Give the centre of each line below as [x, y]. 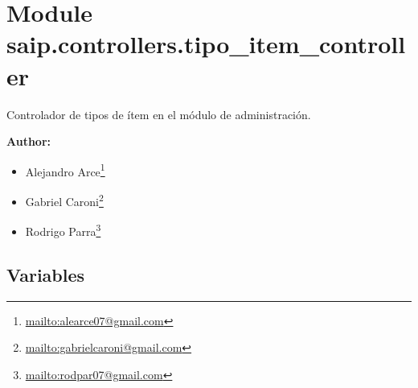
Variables [46, 274]
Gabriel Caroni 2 [64, 200]
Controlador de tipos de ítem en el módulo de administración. [159, 114]
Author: [29, 141]
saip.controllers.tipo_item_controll [206, 44]
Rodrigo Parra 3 [63, 230]
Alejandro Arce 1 [65, 170]
